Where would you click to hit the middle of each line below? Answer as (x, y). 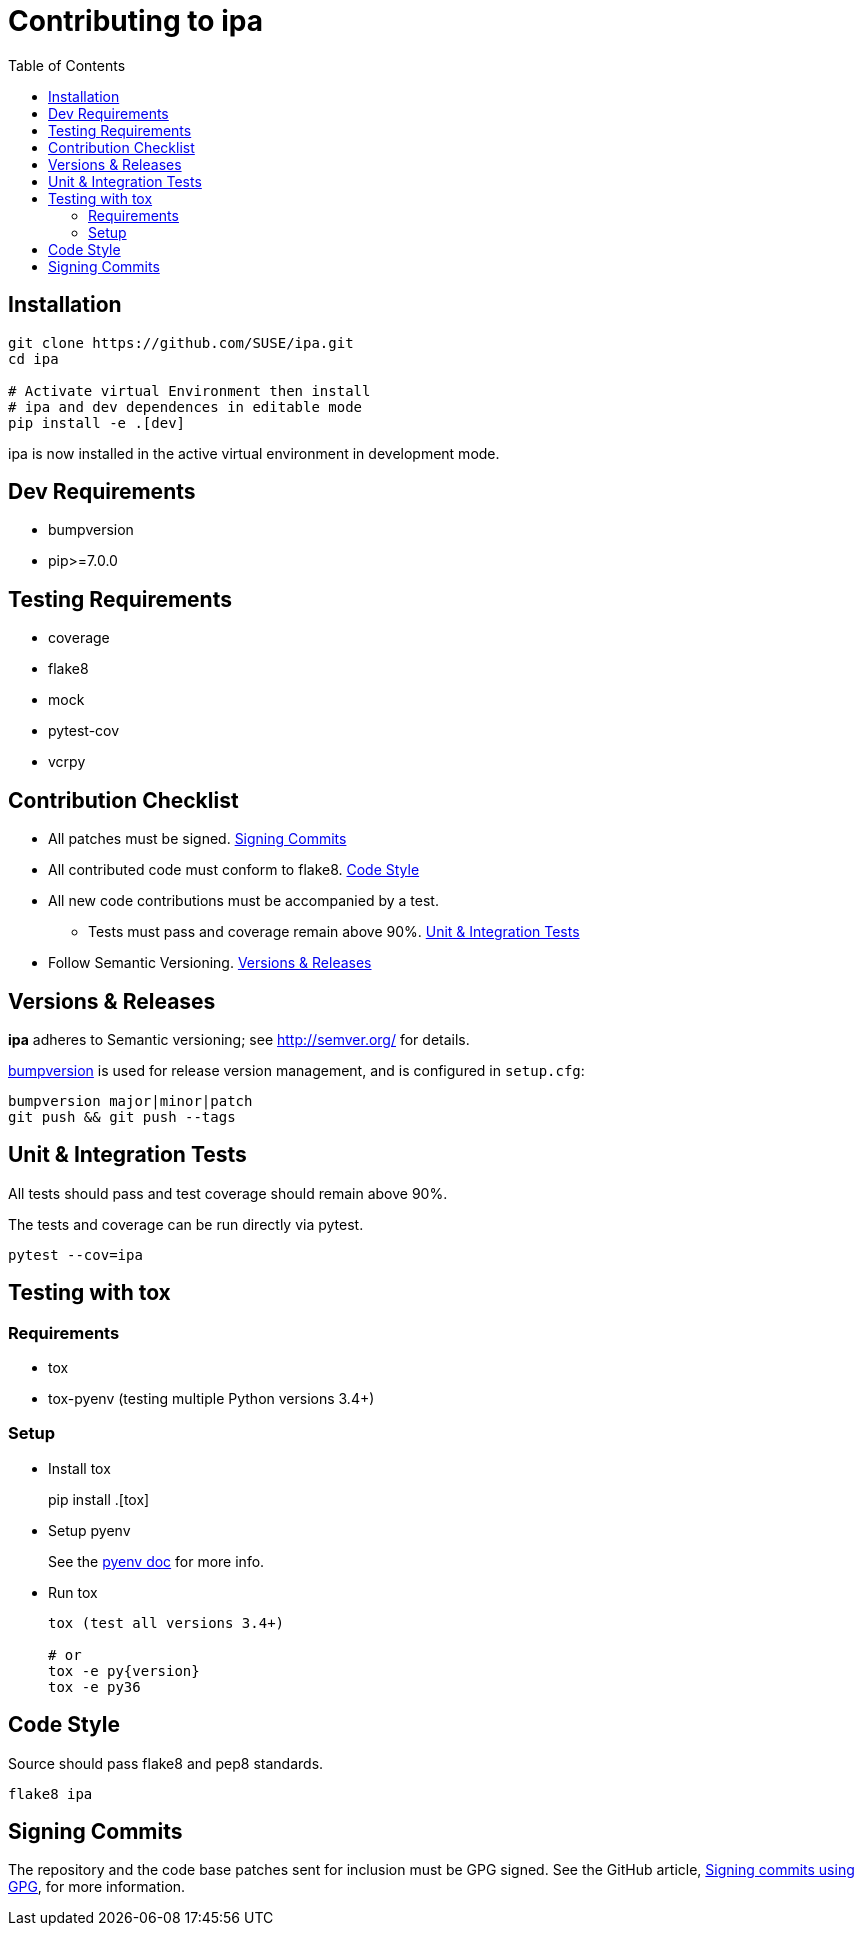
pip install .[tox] (99, 1499)
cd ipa (33, 358)
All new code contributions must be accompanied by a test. (243, 901)
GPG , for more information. (97, 1887)
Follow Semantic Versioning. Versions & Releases (210, 963)
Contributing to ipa (135, 21)
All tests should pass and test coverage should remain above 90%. (228, 1193)
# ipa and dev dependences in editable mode (185, 406)
